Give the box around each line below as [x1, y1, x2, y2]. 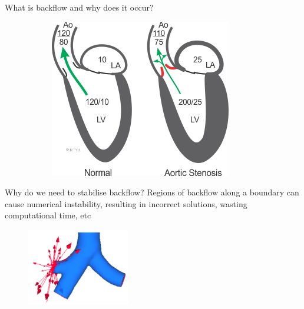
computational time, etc [5, 209, 91, 221]
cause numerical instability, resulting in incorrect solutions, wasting [5, 197, 247, 210]
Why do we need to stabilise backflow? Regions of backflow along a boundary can [5, 186, 299, 198]
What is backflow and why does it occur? [5, 1, 154, 13]
